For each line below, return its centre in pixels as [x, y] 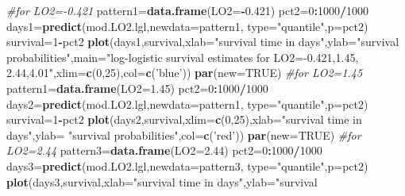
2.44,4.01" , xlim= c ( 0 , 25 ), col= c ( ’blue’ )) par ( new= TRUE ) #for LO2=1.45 [185, 73]
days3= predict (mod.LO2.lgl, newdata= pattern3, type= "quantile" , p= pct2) [187, 165]
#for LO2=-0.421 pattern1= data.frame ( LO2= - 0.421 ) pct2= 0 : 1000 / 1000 [188, 10]
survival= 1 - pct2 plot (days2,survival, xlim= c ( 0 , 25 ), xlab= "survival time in [184, 119]
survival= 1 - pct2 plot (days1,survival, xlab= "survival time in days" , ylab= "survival [203, 42]
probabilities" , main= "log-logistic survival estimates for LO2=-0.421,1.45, [183, 57]
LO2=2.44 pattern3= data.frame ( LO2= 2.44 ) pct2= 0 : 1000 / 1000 [164, 150]
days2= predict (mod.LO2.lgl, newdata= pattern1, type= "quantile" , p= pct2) [187, 104]
